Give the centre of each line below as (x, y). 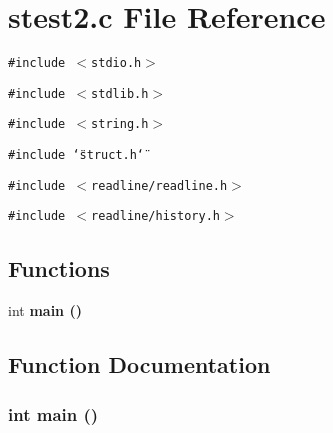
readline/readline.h (159, 185)
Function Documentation (139, 364)
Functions (59, 268)
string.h (120, 124)
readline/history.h (155, 216)
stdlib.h (120, 93)
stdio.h (116, 63)
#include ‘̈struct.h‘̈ (76, 155)
